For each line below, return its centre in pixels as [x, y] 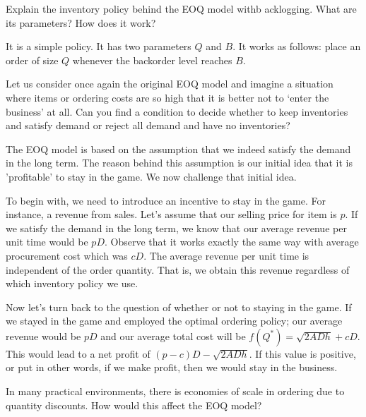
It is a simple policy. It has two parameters [99, 46]
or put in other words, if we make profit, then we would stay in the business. [172, 367]
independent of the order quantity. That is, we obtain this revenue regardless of [178, 269]
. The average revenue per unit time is [226, 255]
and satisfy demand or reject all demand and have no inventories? [148, 125]
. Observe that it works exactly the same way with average [231, 242]
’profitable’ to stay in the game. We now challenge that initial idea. [151, 176]
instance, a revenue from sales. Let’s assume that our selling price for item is [171, 214]
